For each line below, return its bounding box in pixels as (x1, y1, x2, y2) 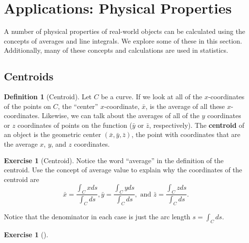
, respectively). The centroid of (149, 120, 245, 130)
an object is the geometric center (4, 129, 101, 139)
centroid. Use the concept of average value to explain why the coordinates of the (4, 165, 242, 175)
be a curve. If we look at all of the (101, 91, 202, 102)
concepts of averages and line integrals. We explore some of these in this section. (4, 35, 242, 46)
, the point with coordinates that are (131, 129, 240, 139)
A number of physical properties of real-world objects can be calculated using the (4, 26, 245, 36)
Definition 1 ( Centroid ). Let (4, 91, 92, 102)
